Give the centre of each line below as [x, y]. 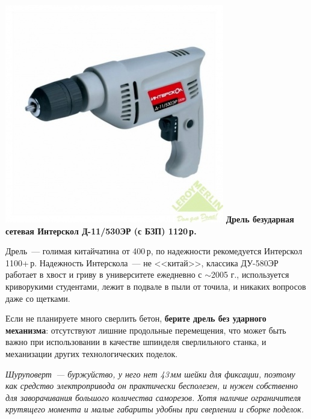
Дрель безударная [260, 219]
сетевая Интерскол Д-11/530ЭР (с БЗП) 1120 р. [101, 231]
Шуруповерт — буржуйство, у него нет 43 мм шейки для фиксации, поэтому [150, 374]
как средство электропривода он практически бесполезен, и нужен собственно [152, 386]
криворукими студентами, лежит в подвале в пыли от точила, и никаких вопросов [156, 286]
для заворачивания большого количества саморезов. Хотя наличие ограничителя [153, 397]
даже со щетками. [38, 298]
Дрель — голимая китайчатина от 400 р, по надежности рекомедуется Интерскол [154, 251]
